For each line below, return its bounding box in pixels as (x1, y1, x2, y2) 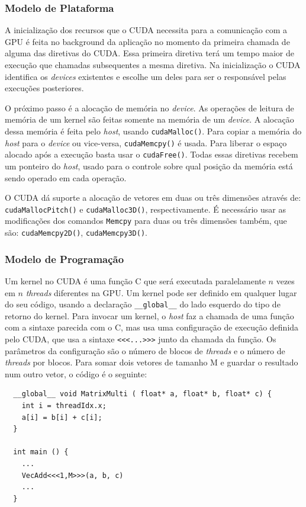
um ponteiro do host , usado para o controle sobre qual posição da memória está (5, 159, 293, 172)
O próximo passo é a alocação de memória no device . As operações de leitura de (5, 101, 294, 114)
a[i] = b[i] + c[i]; (21, 413, 102, 422)
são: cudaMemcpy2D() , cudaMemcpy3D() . (5, 226, 148, 239)
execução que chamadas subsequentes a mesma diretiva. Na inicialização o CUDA (5, 59, 301, 70)
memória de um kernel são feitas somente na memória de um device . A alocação (5, 113, 294, 126)
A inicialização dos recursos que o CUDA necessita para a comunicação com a (5, 24, 287, 36)
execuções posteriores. (5, 82, 84, 94)
